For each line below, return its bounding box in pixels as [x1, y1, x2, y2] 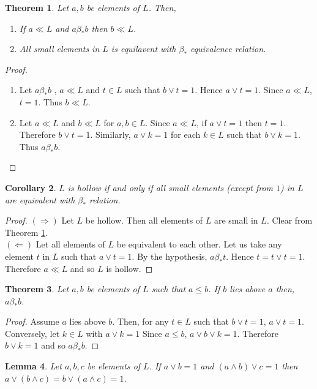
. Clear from [266, 214, 313, 227]
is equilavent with [111, 42, 176, 55]
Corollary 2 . [5, 181, 56, 194]
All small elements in [19, 42, 100, 55]
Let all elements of [35, 238, 105, 251]
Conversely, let [5, 327, 60, 339]
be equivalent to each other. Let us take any [116, 238, 282, 251]
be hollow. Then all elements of [85, 214, 203, 227]
